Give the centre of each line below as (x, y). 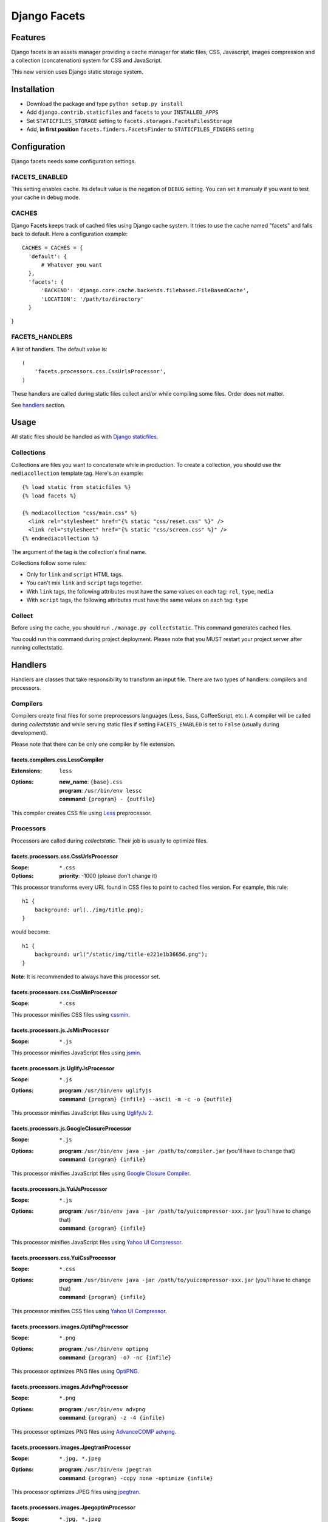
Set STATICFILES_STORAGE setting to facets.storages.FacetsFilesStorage (130, 121)
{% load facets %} (50, 496)
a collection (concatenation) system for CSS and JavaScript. (87, 60)
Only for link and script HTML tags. (75, 574)
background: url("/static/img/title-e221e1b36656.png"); (121, 955)
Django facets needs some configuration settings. (74, 161)
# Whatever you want (72, 265)
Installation (33, 89)
